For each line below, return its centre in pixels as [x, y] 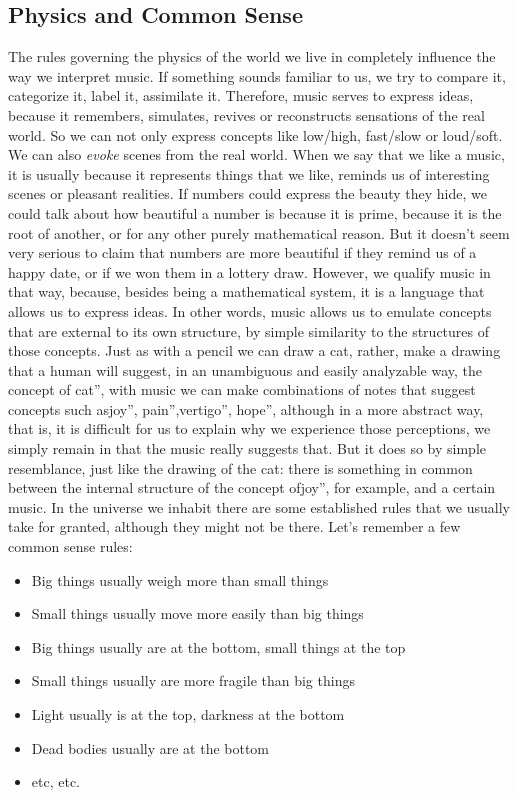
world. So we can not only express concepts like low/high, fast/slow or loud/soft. [255, 134]
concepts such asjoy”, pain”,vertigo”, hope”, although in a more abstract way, [246, 408]
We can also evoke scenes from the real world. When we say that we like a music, [256, 154]
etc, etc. [55, 781]
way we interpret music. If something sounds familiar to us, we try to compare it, [257, 75]
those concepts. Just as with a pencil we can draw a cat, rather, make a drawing [254, 350]
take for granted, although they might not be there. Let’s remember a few [234, 526]
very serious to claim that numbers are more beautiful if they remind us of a [242, 252]
